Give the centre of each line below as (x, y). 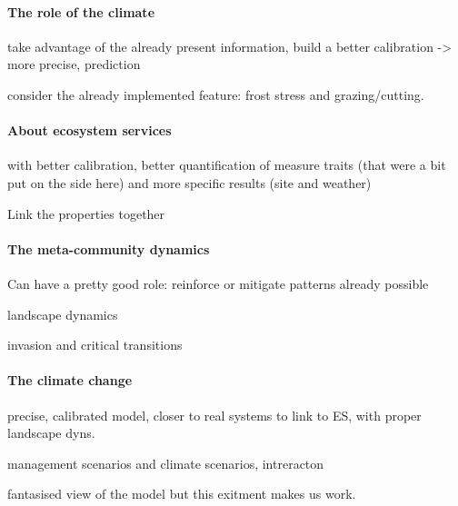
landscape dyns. (51, 433)
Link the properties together (86, 213)
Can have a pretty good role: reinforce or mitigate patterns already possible (218, 283)
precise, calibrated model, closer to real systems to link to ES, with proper (214, 415)
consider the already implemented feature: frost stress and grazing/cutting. (216, 94)
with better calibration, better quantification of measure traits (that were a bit (227, 165)
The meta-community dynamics (109, 248)
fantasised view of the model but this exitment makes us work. (182, 494)
